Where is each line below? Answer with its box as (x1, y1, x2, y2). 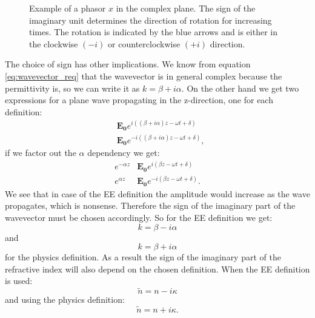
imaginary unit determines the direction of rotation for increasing (29, 13, 272, 26)
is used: (5, 274, 33, 287)
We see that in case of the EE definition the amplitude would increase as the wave (5, 187, 310, 200)
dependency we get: (87, 146, 160, 159)
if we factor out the (5, 146, 76, 159)
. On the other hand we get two (181, 81, 299, 94)
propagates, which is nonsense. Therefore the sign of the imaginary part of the (5, 199, 296, 212)
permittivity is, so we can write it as (5, 81, 140, 94)
